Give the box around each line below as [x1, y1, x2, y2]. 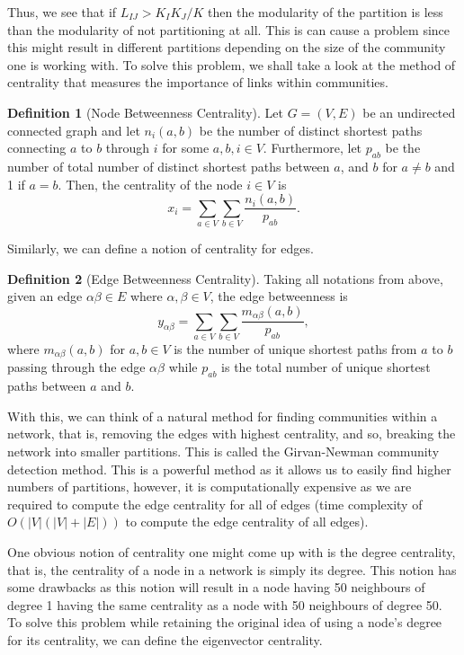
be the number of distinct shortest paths [199, 120, 423, 139]
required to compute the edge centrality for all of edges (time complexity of [7, 494, 423, 513]
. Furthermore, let [263, 138, 362, 157]
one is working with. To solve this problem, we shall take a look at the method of [7, 55, 456, 74]
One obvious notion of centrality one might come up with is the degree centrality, [7, 542, 456, 561]
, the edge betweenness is [210, 287, 348, 305]
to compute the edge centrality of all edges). [125, 512, 369, 531]
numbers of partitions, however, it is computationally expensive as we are [7, 477, 412, 496]
